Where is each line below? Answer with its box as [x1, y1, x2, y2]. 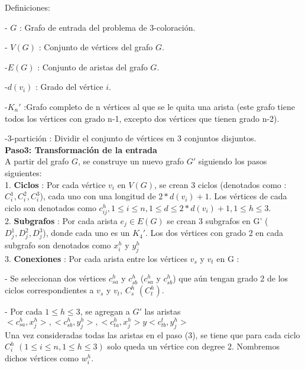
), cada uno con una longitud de [40, 190, 156, 202]
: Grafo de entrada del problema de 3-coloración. [20, 21, 196, 33]
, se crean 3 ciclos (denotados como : [154, 178, 287, 190]
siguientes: [5, 166, 42, 179]
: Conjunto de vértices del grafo [38, 41, 153, 53]
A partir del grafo [5, 155, 69, 167]
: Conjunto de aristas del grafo [37, 60, 148, 73]
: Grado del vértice [35, 80, 103, 93]
